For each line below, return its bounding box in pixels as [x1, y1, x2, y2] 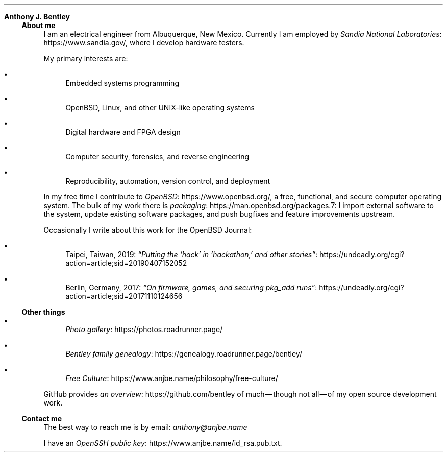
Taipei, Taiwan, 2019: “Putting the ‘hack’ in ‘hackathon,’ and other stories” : [65, 250, 318, 259]
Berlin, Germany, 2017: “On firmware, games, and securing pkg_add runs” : [65, 283, 317, 292]
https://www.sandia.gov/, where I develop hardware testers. [43, 38, 244, 47]
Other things [21, 308, 65, 316]
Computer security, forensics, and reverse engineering [65, 152, 250, 161]
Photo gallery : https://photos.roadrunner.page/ [65, 325, 223, 334]
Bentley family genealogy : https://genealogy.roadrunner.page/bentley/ [65, 349, 302, 358]
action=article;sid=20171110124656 [65, 292, 183, 300]
